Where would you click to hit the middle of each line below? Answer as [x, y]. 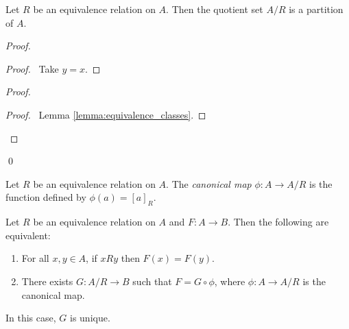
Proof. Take [32, 68]
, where [230, 281]
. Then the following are [278, 222]
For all [35, 258]
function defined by [46, 197]
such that [152, 281]
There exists [47, 281]
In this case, [31, 318]
